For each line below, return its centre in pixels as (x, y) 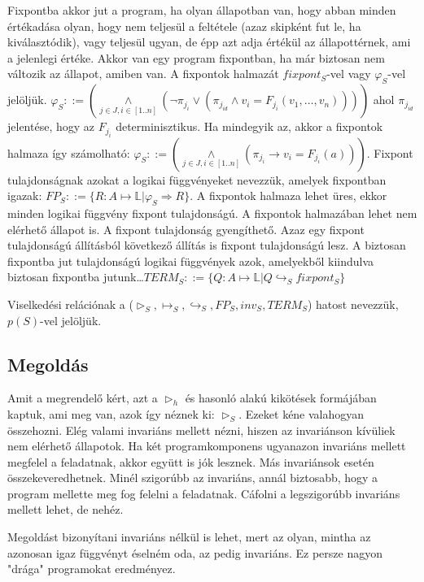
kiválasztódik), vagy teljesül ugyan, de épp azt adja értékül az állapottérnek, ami (209, 42)
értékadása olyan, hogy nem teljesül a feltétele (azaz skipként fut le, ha (184, 26)
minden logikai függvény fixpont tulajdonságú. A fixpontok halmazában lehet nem (212, 213)
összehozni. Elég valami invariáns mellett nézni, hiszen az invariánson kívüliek (201, 430)
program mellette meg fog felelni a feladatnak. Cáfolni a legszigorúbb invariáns (204, 493)
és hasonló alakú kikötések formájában (281, 398)
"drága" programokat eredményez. (92, 569)
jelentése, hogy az (51, 126)
